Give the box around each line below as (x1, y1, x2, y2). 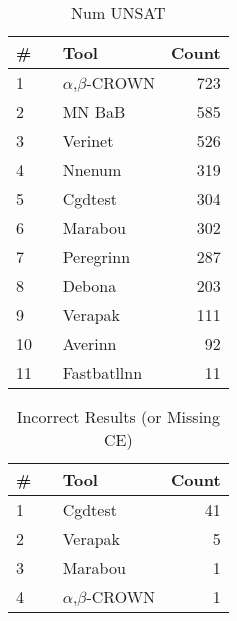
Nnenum (62, 158, 122, 181)
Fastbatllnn (62, 361, 143, 384)
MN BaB (62, 100, 126, 123)
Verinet (62, 129, 114, 152)
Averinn (62, 332, 117, 355)
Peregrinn (62, 245, 131, 268)
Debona (62, 274, 117, 297)
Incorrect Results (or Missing (16, 405, 221, 428)
